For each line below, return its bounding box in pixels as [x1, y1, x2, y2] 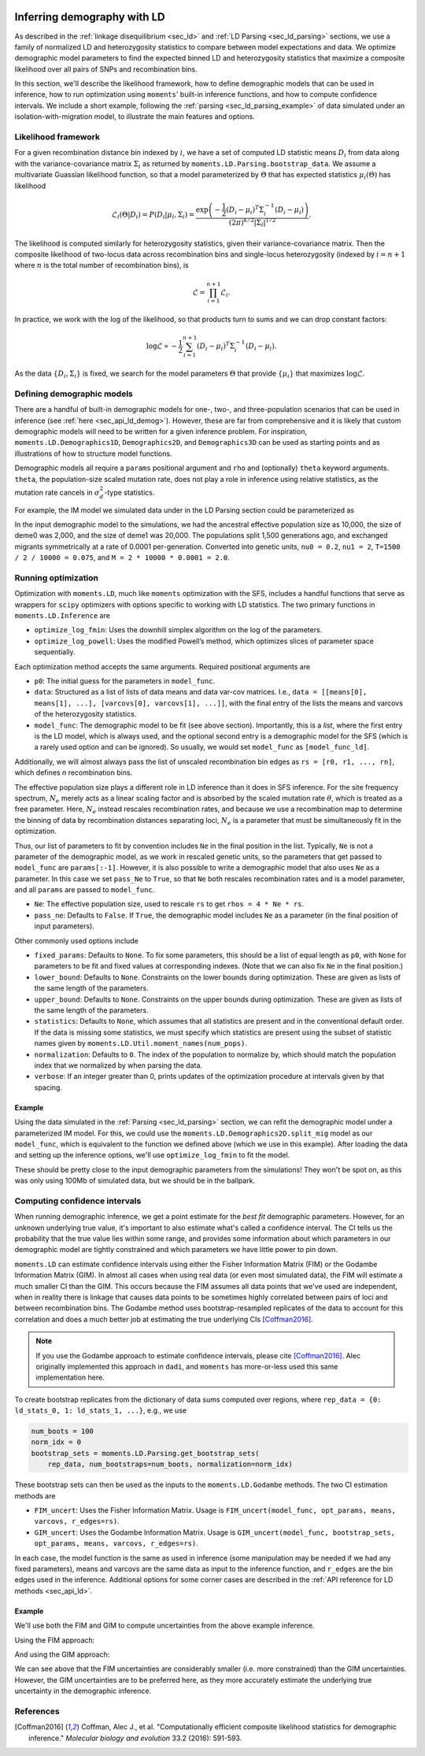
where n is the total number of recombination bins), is [14, 261, 189, 270]
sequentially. [34, 647, 76, 657]
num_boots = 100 [31, 1427, 94, 1436]
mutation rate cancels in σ [14, 487, 100, 497]
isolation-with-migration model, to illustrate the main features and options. [14, 112, 255, 121]
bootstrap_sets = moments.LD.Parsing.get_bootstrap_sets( [31, 1449, 260, 1458]
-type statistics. [103, 487, 155, 497]
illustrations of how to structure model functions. [14, 449, 172, 458]
